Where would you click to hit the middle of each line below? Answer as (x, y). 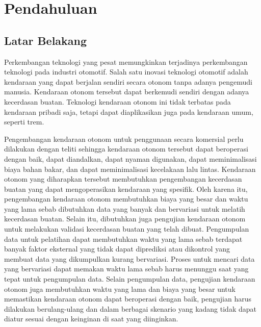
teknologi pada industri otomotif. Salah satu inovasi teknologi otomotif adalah (126, 72)
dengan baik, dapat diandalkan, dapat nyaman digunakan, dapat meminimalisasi (130, 158)
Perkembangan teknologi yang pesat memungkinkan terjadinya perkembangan (126, 61)
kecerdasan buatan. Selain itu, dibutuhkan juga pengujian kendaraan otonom (125, 219)
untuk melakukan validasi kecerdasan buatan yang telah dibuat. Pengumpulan (127, 229)
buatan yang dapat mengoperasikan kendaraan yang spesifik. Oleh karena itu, (126, 188)
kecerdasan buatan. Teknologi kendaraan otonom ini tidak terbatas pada (118, 101)
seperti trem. (24, 122)
